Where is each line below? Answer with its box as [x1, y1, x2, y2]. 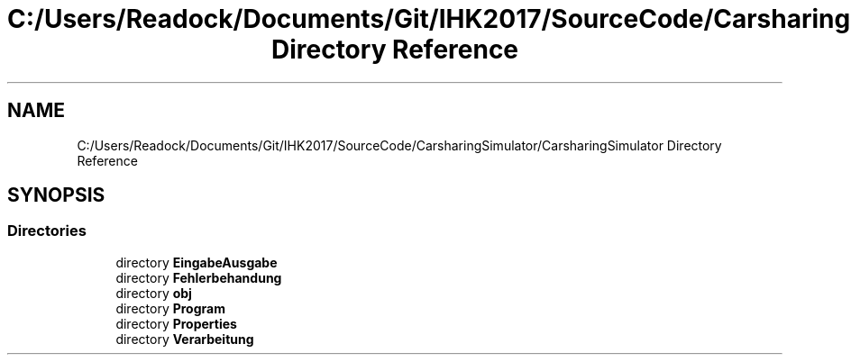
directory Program [115, 300, 225, 316]
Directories [7, 222, 87, 240]
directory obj [115, 285, 192, 301]
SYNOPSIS [7, 184, 105, 207]
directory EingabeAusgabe [115, 254, 278, 270]
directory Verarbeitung [115, 330, 254, 347]
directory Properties [115, 315, 237, 331]
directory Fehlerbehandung [115, 269, 282, 285]
